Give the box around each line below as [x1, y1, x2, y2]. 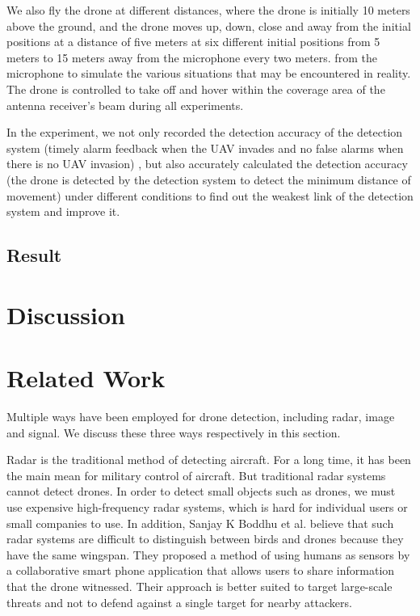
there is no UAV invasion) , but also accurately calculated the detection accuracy [6, 155, 408, 172]
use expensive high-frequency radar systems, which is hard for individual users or [6, 498, 408, 515]
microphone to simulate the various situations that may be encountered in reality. [6, 65, 411, 82]
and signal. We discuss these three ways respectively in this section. [6, 424, 341, 441]
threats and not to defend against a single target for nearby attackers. [6, 593, 352, 610]
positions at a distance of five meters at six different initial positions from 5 [6, 33, 380, 50]
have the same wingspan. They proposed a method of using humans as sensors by [6, 546, 410, 563]
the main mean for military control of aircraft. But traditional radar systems [6, 466, 386, 483]
